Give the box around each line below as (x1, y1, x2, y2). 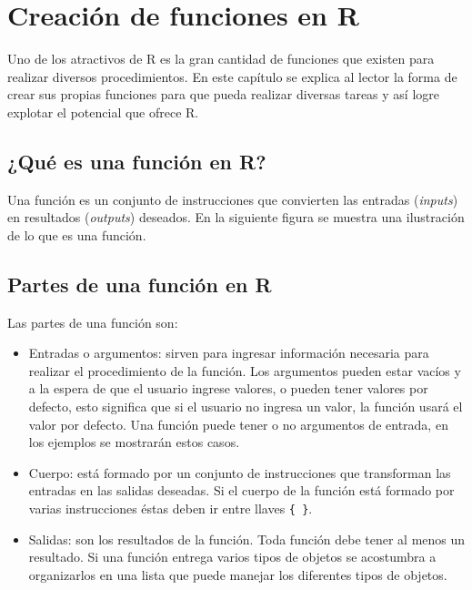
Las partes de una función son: (7, 312, 178, 331)
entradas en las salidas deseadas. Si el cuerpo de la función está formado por (28, 481, 455, 500)
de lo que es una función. (7, 225, 146, 244)
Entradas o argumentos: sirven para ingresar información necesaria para (28, 343, 429, 362)
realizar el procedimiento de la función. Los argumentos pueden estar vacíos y (28, 361, 461, 380)
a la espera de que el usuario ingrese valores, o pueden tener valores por (28, 379, 428, 398)
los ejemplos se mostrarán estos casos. (28, 432, 240, 452)
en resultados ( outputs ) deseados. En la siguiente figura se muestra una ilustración (7, 208, 465, 227)
